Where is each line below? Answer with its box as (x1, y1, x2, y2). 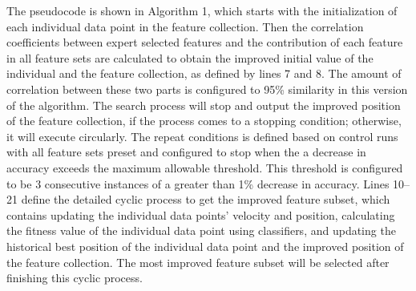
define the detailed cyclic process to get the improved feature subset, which (21, 191, 390, 208)
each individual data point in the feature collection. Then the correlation (6, 18, 364, 34)
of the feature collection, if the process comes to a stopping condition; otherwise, (6, 112, 402, 129)
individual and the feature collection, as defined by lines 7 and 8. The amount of (6, 65, 402, 82)
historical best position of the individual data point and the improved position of (6, 237, 404, 254)
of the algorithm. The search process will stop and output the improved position (6, 96, 401, 113)
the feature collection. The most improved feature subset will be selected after (6, 253, 390, 270)
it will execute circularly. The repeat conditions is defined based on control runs (6, 127, 398, 144)
